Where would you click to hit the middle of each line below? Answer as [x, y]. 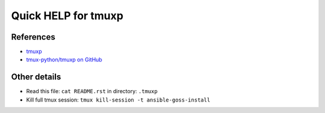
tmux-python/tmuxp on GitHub [64, 60]
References [33, 37]
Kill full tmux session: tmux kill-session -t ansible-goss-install [118, 100]
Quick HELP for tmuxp [67, 16]
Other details [36, 77]
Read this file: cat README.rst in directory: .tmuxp [92, 91]
